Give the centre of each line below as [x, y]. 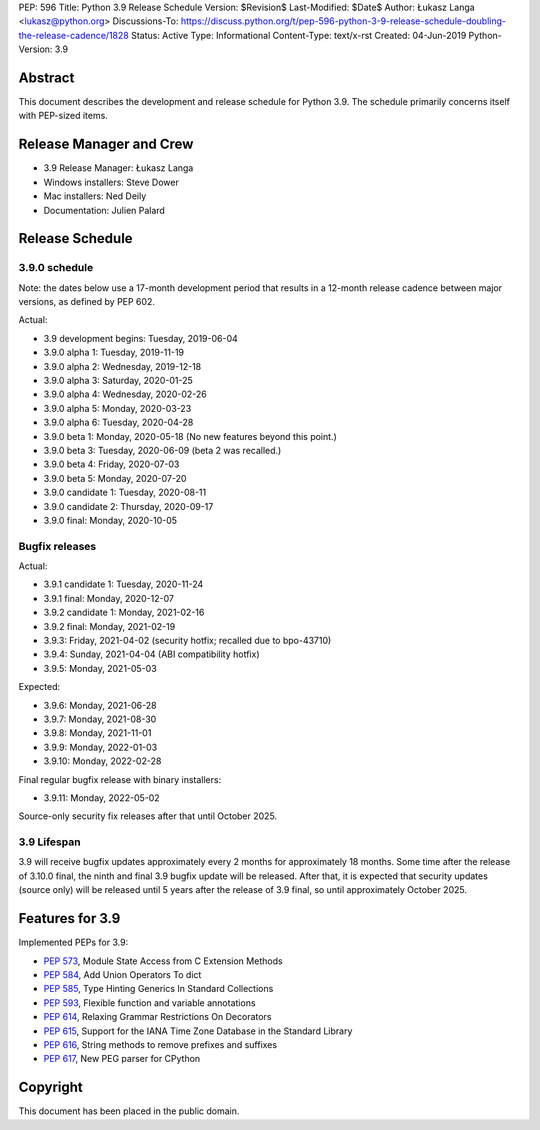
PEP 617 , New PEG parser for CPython [122, 1059]
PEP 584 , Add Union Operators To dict [122, 974]
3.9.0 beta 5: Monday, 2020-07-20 [115, 478]
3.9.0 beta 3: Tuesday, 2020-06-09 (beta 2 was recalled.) [162, 450]
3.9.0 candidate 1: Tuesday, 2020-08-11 [125, 492]
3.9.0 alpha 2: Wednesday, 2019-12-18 [122, 366]
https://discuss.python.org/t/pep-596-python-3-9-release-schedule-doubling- [343, 21]
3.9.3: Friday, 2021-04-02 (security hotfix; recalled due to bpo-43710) [187, 641]
